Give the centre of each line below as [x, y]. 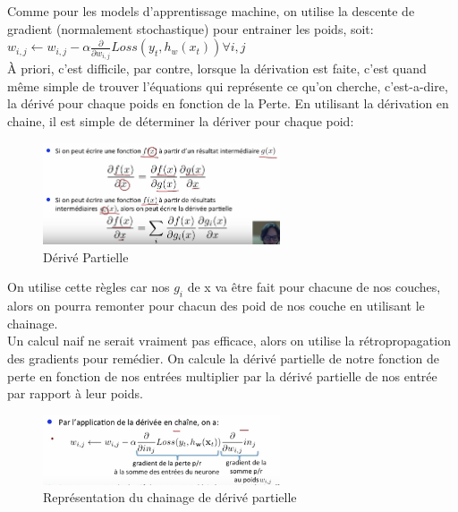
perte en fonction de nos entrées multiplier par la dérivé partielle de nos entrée [222, 375]
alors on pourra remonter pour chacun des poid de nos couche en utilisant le [216, 306]
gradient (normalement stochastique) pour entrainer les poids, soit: [191, 28]
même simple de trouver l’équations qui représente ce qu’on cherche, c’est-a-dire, [228, 85]
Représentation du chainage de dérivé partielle [170, 497]
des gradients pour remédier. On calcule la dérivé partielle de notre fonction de [224, 358]
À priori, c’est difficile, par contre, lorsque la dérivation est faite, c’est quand [217, 68]
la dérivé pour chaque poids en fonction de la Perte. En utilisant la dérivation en [228, 103]
